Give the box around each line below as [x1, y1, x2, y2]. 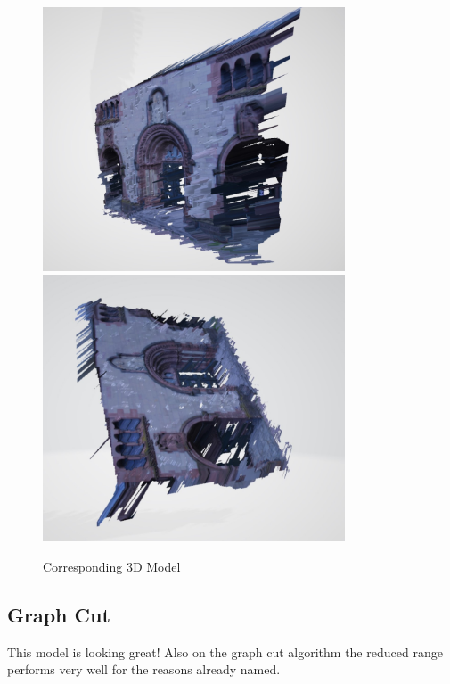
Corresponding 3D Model [43, 556, 181, 575]
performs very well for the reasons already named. [7, 660, 281, 679]
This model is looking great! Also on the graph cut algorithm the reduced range [7, 642, 443, 661]
